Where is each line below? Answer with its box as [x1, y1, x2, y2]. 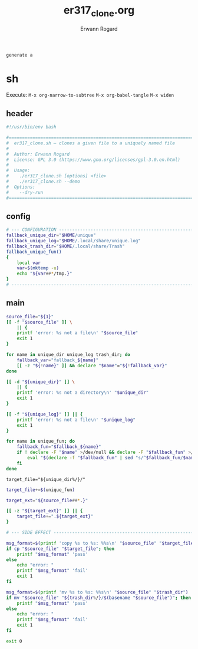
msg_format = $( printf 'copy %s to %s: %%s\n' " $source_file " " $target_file [6, 540, 194, 546]
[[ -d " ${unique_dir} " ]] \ [6, 378, 75, 385]
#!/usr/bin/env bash [6, 124, 57, 130]
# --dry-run [6, 189, 44, 195]
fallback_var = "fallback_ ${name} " [16, 357, 99, 363]
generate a [6, 52, 33, 58]
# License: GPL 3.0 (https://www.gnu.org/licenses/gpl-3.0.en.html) [6, 157, 181, 163]
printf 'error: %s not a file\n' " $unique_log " [16, 417, 136, 423]
